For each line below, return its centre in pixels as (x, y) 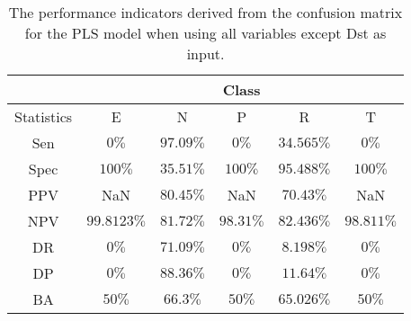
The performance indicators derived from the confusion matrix (205, 12)
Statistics (44, 116)
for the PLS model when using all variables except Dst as (205, 33)
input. (205, 53)
